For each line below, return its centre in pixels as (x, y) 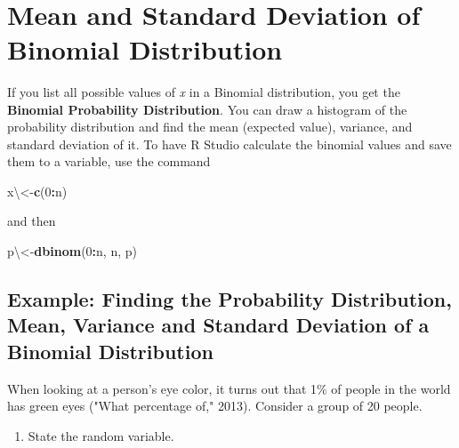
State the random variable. (101, 435)
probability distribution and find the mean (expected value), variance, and (210, 127)
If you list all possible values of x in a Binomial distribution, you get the (204, 91)
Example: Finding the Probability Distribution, (229, 299)
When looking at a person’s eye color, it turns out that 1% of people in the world (229, 388)
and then (32, 221)
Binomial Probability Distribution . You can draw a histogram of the (207, 109)
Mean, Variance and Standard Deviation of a (218, 325)
